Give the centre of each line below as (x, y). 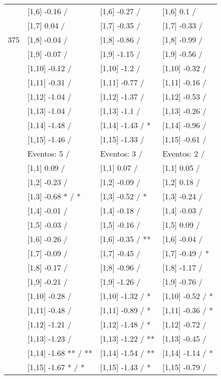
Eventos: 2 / (184, 153)
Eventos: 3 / (121, 153)
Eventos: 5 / (49, 153)
